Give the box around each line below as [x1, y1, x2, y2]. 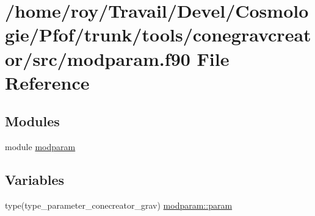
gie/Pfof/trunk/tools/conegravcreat [5, 22, 311, 47]
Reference [5, 70, 90, 95]
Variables [5, 170, 65, 189]
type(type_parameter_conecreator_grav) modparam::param [5, 198, 233, 211]
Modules [5, 112, 60, 131]
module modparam [5, 140, 76, 153]
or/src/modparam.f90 [5, 46, 190, 71]
